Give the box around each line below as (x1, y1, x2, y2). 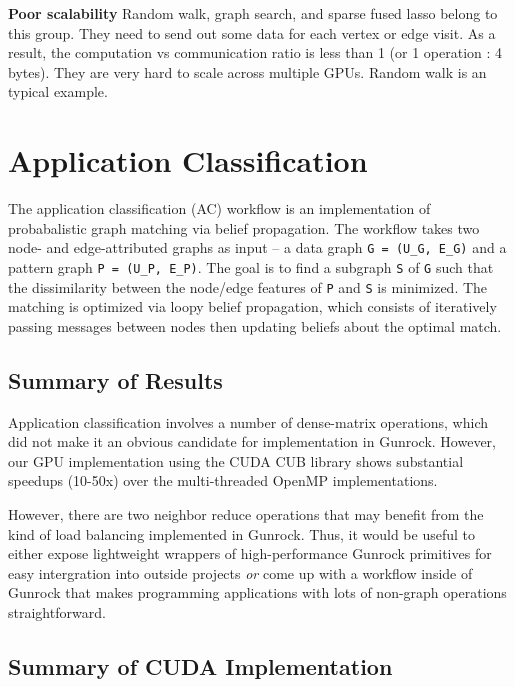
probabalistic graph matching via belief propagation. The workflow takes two (8, 217, 480, 238)
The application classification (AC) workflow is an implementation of (8, 198, 431, 219)
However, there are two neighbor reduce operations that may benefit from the (8, 504, 484, 525)
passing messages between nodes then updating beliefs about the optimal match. (8, 315, 502, 336)
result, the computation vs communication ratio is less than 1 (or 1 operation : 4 (8, 42, 503, 63)
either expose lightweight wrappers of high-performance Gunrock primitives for (8, 543, 492, 564)
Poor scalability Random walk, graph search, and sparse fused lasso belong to (8, 3, 498, 23)
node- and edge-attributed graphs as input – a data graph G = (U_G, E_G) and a (8, 237, 507, 258)
